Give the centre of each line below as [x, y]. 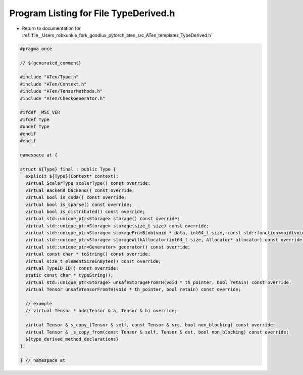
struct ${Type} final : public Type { [68, 169]
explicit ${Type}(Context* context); [72, 176]
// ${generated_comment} [51, 63]
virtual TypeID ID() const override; [72, 268]
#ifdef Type [35, 119]
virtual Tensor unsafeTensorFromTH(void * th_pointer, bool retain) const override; [133, 289]
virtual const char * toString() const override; [88, 254]
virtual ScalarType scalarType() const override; [88, 183]
